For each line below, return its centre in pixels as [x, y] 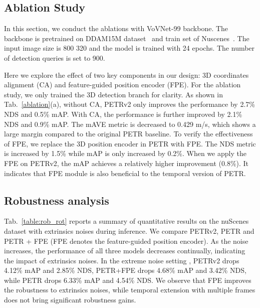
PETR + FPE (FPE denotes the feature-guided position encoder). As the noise [126, 241]
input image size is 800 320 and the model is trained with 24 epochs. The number [129, 48]
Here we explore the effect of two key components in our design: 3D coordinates [126, 74]
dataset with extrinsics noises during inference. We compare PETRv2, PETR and [129, 230]
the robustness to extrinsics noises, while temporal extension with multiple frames [130, 290]
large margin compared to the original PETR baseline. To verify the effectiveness [128, 134]
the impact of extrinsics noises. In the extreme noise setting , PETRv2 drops [122, 260]
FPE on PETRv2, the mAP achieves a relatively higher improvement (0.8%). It [126, 163]
